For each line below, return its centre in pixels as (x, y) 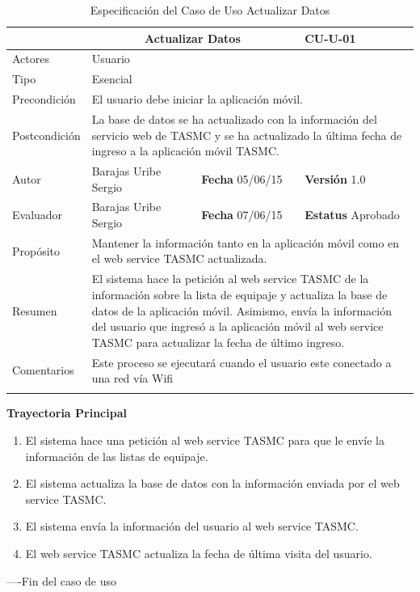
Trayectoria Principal (67, 413)
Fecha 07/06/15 (242, 215)
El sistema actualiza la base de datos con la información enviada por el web (212, 483)
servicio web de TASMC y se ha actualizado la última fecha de (247, 135)
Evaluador (38, 215)
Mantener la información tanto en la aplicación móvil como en (246, 242)
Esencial (112, 79)
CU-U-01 (330, 38)
